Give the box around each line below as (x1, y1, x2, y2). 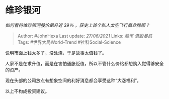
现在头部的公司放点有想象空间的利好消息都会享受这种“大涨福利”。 (5, 77, 142, 83)
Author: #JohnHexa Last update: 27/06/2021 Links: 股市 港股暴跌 (17, 33, 152, 39)
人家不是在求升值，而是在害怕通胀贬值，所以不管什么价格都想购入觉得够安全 (5, 60, 164, 66)
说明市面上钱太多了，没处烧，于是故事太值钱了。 (5, 50, 107, 56)
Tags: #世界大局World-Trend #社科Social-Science (17, 39, 121, 45)
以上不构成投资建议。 (5, 88, 49, 94)
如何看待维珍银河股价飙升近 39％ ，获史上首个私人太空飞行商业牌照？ (5, 22, 150, 28)
